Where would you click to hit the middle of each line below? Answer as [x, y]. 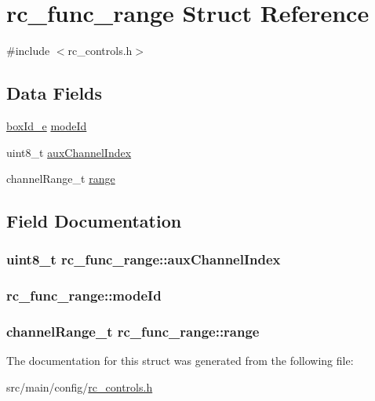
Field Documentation [94, 221]
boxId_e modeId [47, 125]
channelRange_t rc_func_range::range [133, 332]
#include [28, 51]
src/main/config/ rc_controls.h [80, 386]
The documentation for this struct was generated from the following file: [180, 361]
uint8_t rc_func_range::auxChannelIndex [144, 259]
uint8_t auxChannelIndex [69, 152]
